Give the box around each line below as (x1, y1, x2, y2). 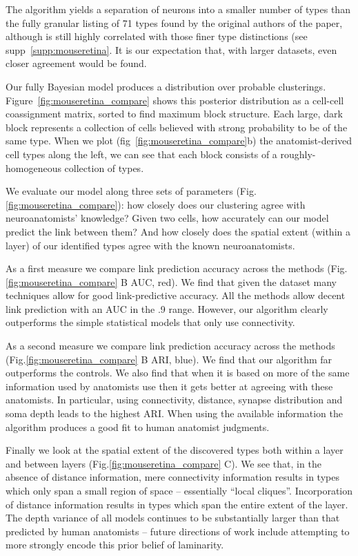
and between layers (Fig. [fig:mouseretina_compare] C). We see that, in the (6, 456, 321, 470)
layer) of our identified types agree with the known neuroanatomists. (6, 238, 295, 252)
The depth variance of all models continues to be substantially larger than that (6, 510, 340, 525)
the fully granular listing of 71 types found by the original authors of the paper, (6, 15, 343, 30)
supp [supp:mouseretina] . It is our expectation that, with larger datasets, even (6, 42, 337, 57)
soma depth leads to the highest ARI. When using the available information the (6, 406, 343, 421)
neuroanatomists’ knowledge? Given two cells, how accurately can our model (6, 211, 329, 225)
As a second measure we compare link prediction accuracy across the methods (6, 338, 335, 353)
